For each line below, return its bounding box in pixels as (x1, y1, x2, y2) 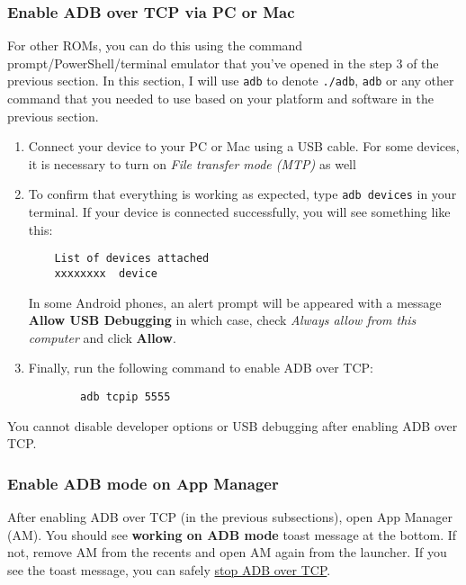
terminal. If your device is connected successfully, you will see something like (28, 202, 451, 221)
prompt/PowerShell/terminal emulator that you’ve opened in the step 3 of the (7, 53, 439, 72)
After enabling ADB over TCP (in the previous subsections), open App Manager (7, 508, 453, 526)
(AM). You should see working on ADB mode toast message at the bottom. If (7, 525, 457, 544)
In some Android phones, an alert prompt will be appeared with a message (28, 292, 442, 311)
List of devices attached (54, 252, 210, 265)
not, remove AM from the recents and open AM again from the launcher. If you (7, 543, 447, 562)
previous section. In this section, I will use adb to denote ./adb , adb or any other (7, 71, 454, 90)
